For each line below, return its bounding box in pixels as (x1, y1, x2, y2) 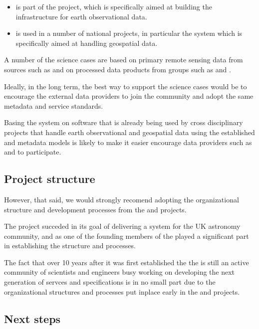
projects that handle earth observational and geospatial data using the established (4, 127, 255, 137)
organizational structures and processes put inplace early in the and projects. (4, 286, 240, 297)
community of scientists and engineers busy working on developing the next (4, 267, 235, 277)
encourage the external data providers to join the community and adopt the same (4, 91, 254, 101)
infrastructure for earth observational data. (15, 11, 147, 21)
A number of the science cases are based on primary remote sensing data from (4, 54, 243, 65)
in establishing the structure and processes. (4, 240, 136, 251)
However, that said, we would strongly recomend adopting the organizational (4, 194, 239, 204)
